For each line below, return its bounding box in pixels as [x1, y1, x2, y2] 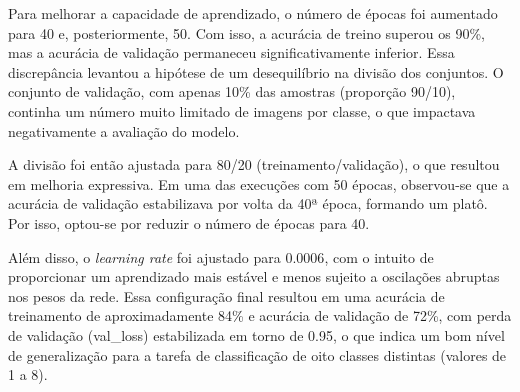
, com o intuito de [324, 246, 434, 267]
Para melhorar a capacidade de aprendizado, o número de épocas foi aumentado [8, 3, 498, 23]
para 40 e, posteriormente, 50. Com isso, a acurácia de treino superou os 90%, [8, 22, 485, 43]
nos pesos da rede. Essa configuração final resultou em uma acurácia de [8, 285, 445, 306]
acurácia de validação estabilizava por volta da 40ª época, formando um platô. [8, 193, 488, 214]
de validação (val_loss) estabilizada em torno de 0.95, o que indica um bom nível [8, 324, 505, 345]
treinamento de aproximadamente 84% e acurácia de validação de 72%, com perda [8, 305, 512, 326]
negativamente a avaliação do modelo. [8, 120, 240, 141]
